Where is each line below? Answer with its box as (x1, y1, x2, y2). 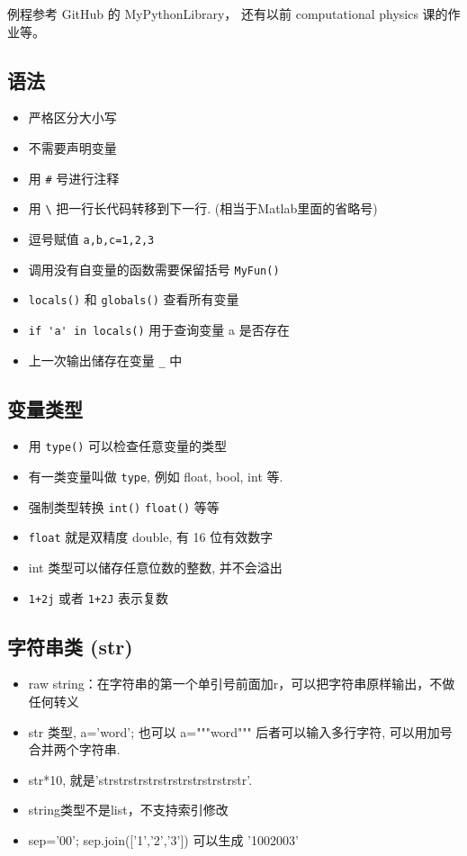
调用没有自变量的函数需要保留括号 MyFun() (28, 259, 280, 278)
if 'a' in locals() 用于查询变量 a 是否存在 (28, 320, 290, 338)
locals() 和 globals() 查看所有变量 (28, 290, 239, 309)
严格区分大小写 (28, 108, 117, 127)
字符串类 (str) (7, 632, 133, 660)
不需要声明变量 (28, 138, 117, 157)
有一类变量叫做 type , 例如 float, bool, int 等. (28, 467, 283, 486)
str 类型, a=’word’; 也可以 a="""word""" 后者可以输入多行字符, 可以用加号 (28, 722, 453, 741)
